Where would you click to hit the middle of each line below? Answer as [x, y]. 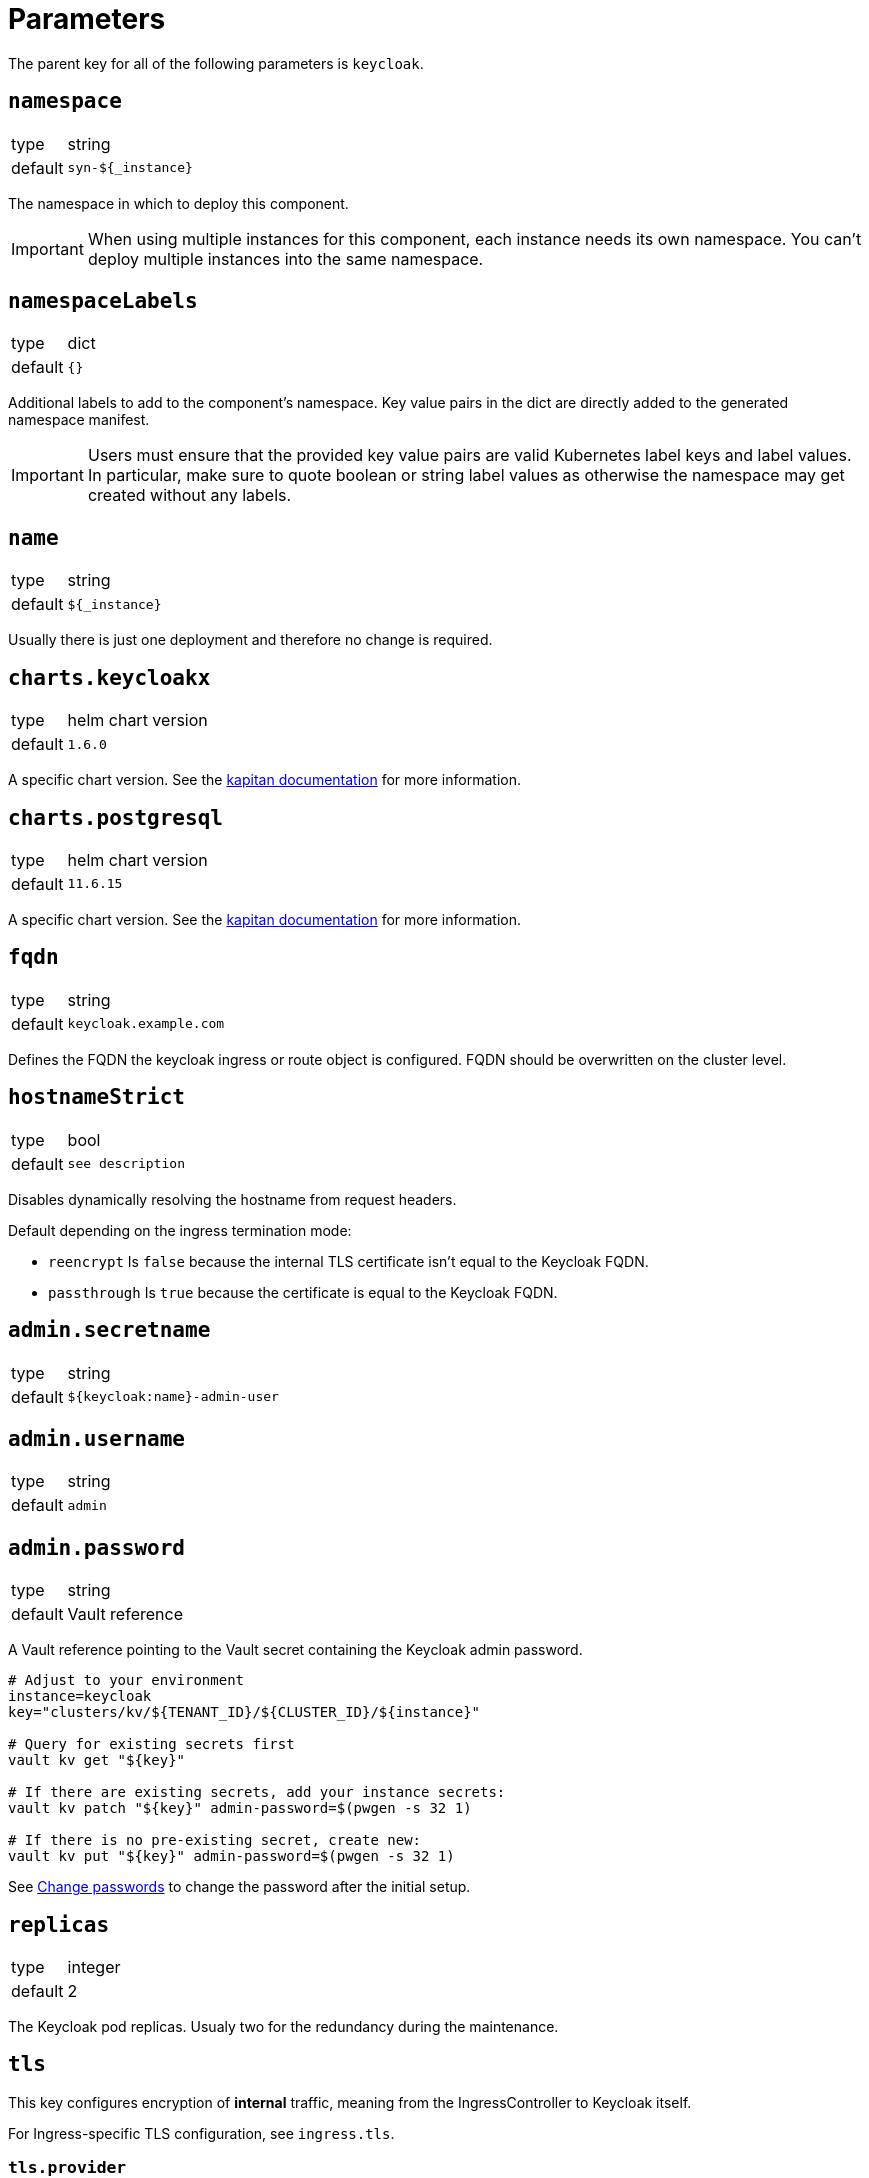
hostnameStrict [97, 1097]
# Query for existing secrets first [151, 1744]
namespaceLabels [103, 301]
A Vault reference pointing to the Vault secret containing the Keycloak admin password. [295, 1650]
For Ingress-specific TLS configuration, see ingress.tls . [201, 2133]
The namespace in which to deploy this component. [178, 203]
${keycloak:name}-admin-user [173, 1396]
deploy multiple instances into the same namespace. [285, 258]
